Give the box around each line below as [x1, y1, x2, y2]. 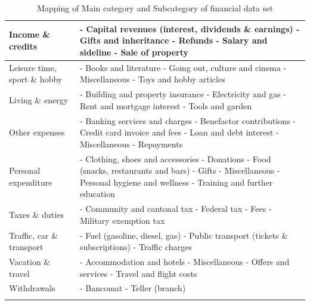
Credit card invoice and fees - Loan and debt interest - [79, 126, 279, 138]
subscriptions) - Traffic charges [79, 241, 192, 253]
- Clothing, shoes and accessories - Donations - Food [79, 152, 271, 165]
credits [9, 39, 38, 52]
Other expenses [9, 126, 65, 138]
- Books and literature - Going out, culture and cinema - [79, 61, 287, 73]
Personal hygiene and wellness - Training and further [79, 175, 273, 188]
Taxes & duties [9, 208, 64, 220]
